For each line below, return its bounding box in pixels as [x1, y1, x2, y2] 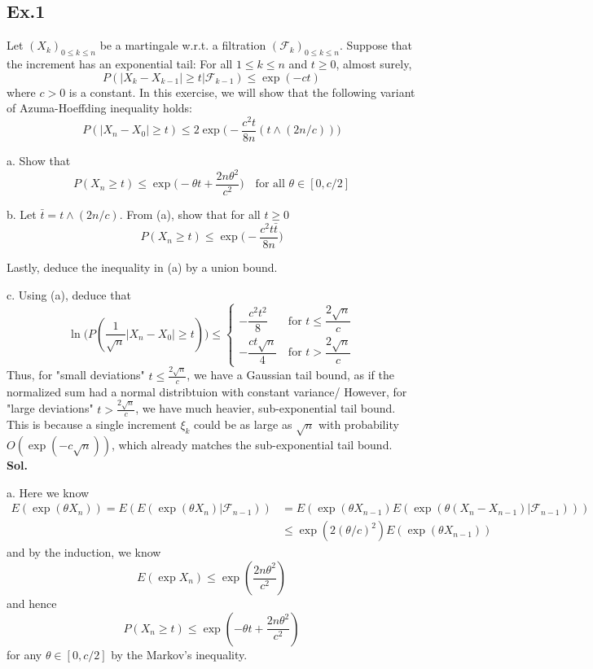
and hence [7, 595, 57, 612]
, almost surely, [336, 55, 412, 72]
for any [7, 645, 42, 662]
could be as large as [194, 416, 292, 433]
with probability [318, 416, 399, 433]
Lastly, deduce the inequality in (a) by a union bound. [7, 258, 278, 275]
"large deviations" [7, 400, 94, 417]
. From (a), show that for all [119, 206, 261, 223]
